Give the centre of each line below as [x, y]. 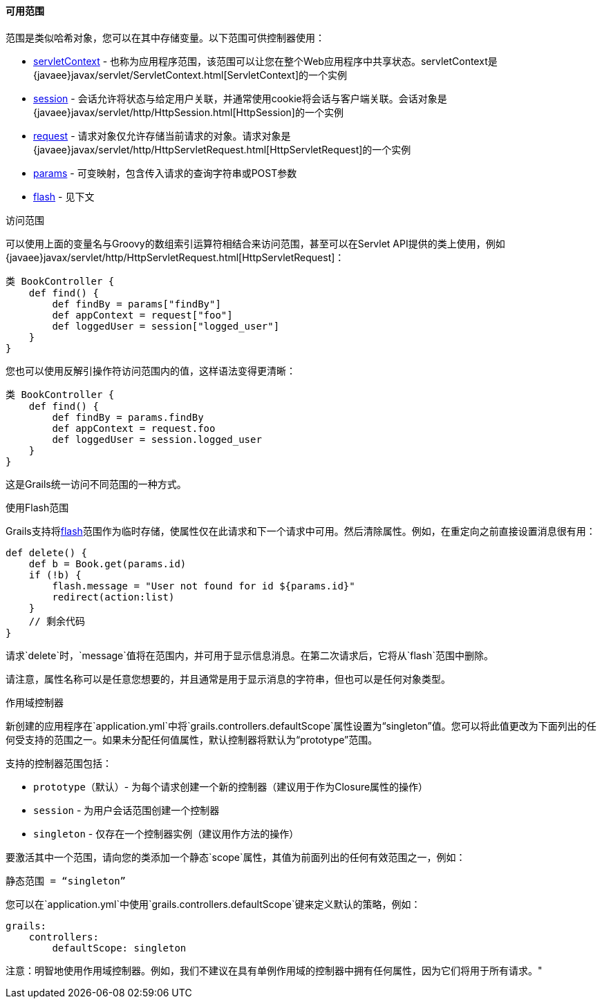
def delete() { [47, 552]
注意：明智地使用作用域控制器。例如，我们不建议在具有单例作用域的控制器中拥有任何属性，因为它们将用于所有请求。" [274, 970]
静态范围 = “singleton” [66, 881]
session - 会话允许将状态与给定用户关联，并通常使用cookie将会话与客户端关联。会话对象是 [240, 98]
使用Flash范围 [37, 507]
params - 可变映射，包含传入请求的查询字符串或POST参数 [165, 173]
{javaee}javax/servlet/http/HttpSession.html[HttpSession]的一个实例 [188, 112]
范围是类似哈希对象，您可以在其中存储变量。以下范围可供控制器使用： [165, 37]
